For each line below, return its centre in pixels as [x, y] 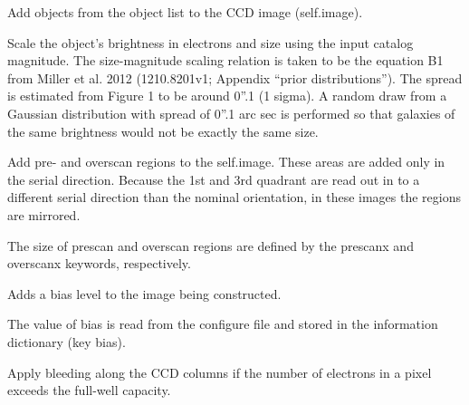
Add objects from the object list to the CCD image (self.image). [185, 12]
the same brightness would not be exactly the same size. [163, 131]
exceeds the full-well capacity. [89, 390]
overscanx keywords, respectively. [99, 263]
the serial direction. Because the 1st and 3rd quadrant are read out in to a [214, 179]
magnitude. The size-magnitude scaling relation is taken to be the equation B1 [225, 60]
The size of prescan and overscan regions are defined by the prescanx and [211, 245]
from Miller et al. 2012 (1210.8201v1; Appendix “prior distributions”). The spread [235, 77]
